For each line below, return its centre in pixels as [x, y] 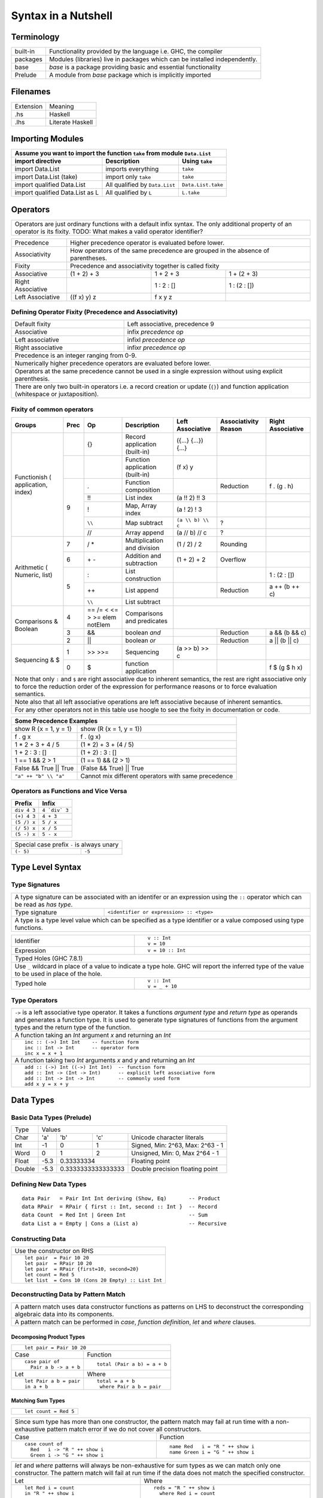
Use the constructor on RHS [54, 1251]
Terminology [35, 37]
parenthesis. [32, 379]
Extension [29, 106]
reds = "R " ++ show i [184, 1488]
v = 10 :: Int [167, 951]
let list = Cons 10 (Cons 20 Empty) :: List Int [93, 1280]
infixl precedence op [156, 340]
